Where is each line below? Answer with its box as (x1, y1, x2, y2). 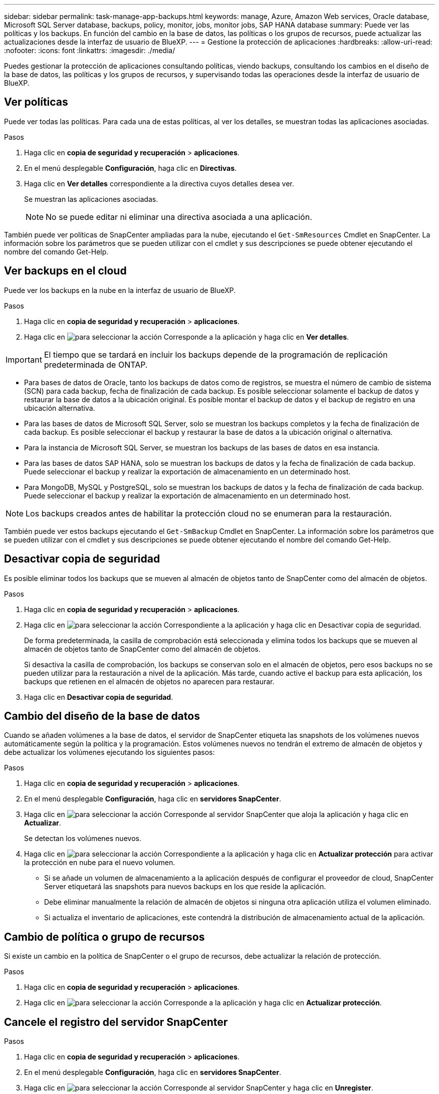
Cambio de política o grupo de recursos (4, 930, 205, 943)
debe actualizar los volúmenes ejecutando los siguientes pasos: (4, 748, 215, 757)
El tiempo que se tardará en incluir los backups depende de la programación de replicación (44, 349, 388, 360)
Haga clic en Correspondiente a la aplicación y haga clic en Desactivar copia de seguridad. (24, 620, 421, 629)
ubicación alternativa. (24, 403, 95, 412)
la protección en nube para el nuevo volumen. (24, 858, 175, 867)
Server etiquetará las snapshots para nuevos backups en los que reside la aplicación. (44, 882, 326, 891)
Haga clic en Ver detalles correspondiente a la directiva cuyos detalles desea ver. (24, 179, 294, 188)
